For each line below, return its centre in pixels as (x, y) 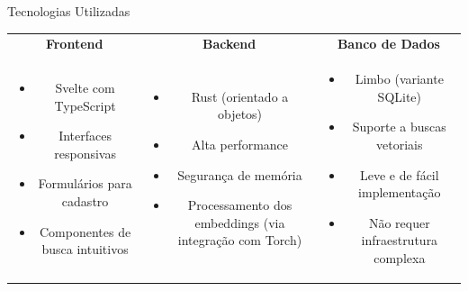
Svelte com (85, 87)
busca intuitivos (85, 249)
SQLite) (400, 96)
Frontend (74, 44)
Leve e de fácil (399, 174)
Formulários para (85, 183)
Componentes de (85, 231)
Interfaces (85, 136)
